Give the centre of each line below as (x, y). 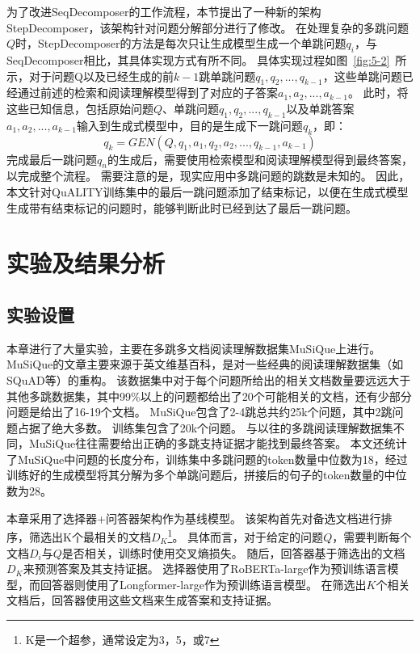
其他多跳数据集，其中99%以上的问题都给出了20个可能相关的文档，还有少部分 (209, 396)
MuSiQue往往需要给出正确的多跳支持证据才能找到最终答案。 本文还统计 (218, 443)
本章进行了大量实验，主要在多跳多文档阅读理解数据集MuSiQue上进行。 (194, 348)
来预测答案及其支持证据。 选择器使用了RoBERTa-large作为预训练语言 (205, 569)
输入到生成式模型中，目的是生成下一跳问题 (189, 125)
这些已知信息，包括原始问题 (80, 108)
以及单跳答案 (320, 108)
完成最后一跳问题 (52, 159)
